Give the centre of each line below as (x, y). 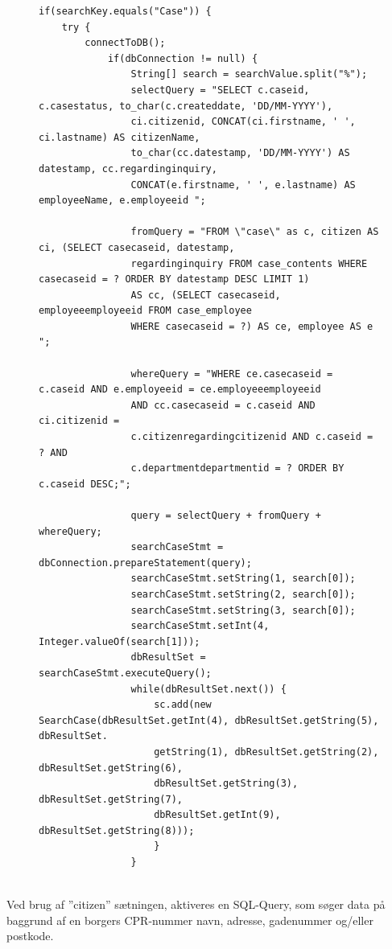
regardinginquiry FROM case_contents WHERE (249, 263)
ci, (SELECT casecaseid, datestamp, (137, 247)
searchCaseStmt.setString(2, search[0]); (243, 594)
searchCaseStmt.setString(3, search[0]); (243, 610)
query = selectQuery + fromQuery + (226, 516)
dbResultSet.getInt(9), (217, 815)
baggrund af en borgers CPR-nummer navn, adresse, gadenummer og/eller (190, 920)
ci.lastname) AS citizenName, (120, 137)
